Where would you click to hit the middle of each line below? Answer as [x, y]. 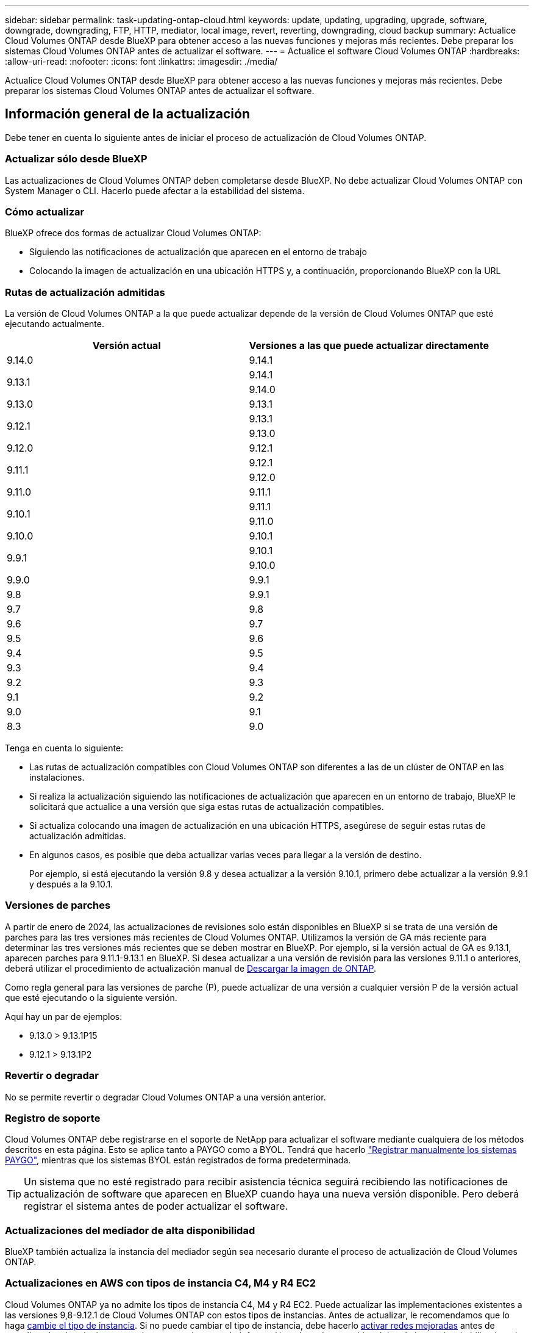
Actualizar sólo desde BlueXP [76, 159]
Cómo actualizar [45, 211]
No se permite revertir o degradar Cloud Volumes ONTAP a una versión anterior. [166, 1097]
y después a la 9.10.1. [71, 884]
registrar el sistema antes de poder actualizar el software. [156, 1206]
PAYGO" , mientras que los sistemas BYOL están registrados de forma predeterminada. [178, 1160]
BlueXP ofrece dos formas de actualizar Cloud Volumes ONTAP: [133, 233]
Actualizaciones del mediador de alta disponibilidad [130, 1230]
